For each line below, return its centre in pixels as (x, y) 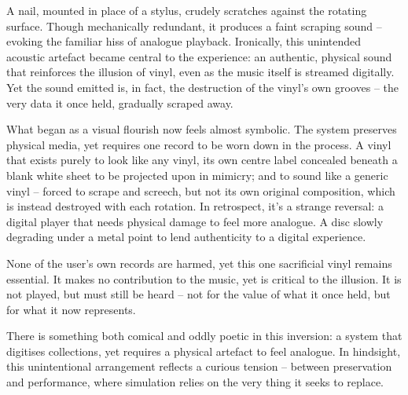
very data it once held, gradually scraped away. (120, 102)
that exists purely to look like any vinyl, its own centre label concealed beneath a (202, 160)
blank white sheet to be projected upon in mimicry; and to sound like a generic (197, 175)
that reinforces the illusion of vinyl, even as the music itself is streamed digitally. (200, 72)
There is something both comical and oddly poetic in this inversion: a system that (204, 336)
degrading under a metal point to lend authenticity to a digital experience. (186, 237)
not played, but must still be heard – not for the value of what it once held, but (198, 294)
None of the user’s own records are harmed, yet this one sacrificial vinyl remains (199, 263)
